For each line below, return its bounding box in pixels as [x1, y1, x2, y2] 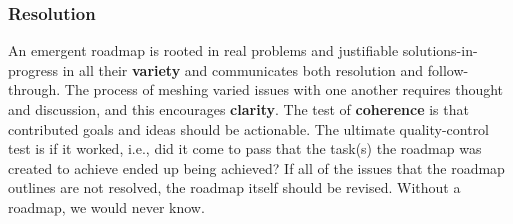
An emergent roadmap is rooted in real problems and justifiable [8, 40, 399, 61]
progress [8, 59, 59, 80]
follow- [427, 59, 469, 80]
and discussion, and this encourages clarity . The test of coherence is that [8, 99, 469, 119]
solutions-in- [402, 40, 478, 61]
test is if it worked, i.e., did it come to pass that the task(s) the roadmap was [8, 138, 482, 159]
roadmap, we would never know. [8, 196, 205, 217]
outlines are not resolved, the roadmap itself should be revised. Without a [8, 177, 461, 198]
